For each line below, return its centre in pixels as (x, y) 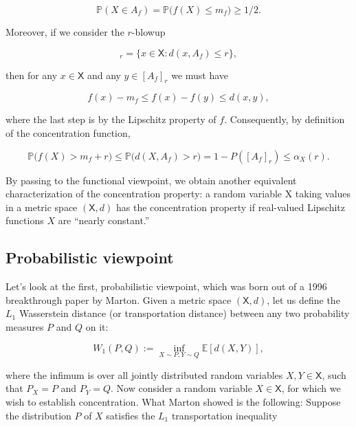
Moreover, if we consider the (65, 32)
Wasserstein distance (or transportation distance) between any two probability (184, 313)
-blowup (148, 32)
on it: (97, 326)
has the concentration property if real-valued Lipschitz (230, 207)
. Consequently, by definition (285, 119)
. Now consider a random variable (181, 388)
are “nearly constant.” (104, 220)
